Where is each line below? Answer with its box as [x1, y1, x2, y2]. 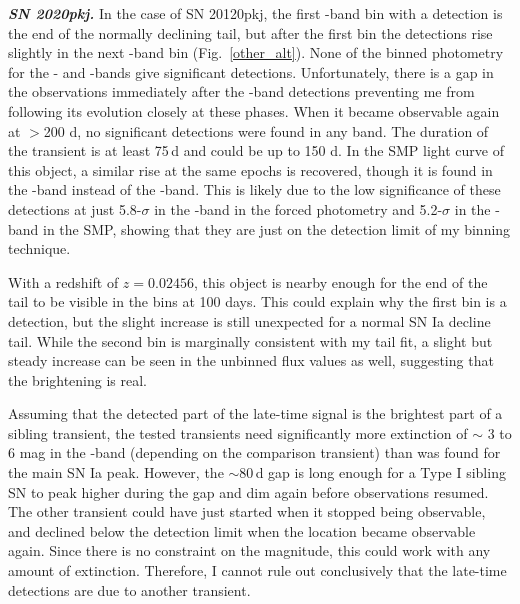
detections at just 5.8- [8, 198, 142, 219]
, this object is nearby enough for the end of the [193, 271, 488, 292]
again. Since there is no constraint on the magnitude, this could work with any [8, 540, 491, 561]
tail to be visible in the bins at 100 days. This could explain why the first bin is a [8, 291, 507, 312]
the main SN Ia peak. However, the [8, 462, 224, 483]
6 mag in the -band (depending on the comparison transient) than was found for [8, 442, 501, 463]
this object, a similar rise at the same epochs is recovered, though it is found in [8, 159, 493, 180]
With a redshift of [8, 271, 119, 292]
